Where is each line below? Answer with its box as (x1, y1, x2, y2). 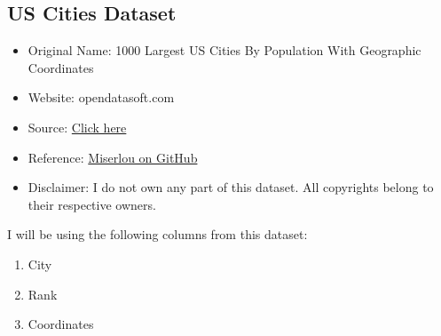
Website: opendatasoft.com (28, 88, 175, 107)
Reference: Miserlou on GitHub (28, 148, 198, 166)
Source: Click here (28, 117, 127, 136)
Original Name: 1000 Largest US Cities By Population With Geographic (28, 41, 421, 60)
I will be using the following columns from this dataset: (7, 225, 308, 244)
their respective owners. (28, 195, 156, 213)
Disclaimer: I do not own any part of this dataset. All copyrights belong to (28, 178, 434, 196)
